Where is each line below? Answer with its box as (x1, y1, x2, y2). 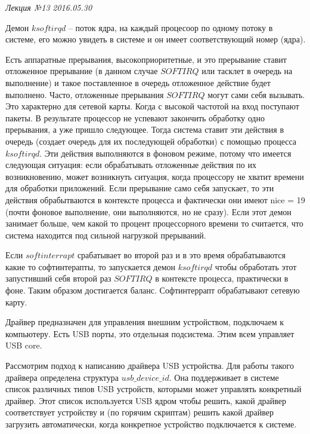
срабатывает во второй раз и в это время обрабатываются (77, 249, 286, 261)
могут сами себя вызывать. (207, 88, 305, 100)
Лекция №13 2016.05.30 (5, 1, 92, 13)
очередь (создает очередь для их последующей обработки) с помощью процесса (5, 135, 297, 147)
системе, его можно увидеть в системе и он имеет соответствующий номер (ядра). (5, 33, 306, 45)
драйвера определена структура (5, 371, 119, 383)
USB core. (5, 339, 42, 352)
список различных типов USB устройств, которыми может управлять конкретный (5, 383, 302, 395)
